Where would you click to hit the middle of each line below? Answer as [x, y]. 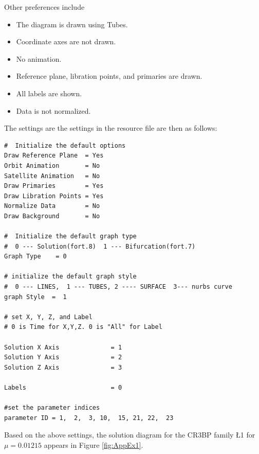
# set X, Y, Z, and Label [48, 317]
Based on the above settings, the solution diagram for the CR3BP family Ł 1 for [130, 435]
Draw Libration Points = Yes [54, 196]
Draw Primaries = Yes [54, 186]
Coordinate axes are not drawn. [66, 41]
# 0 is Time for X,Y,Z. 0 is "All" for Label [83, 327]
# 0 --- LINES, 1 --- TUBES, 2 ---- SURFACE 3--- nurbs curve [118, 287]
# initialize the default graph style [70, 277]
